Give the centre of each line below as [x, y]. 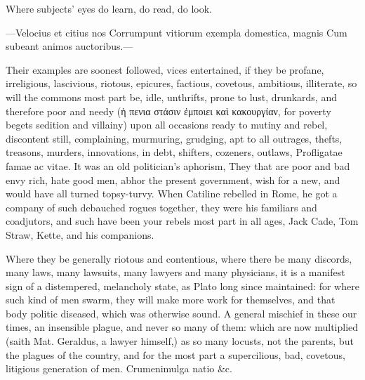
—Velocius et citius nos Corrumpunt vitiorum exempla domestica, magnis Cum [177, 32]
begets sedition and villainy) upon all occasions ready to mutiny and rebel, [167, 125]
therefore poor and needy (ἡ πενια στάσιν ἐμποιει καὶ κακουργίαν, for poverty [168, 111]
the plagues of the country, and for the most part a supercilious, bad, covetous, [175, 354]
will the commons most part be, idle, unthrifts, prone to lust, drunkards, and [171, 97]
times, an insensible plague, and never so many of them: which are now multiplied [182, 327]
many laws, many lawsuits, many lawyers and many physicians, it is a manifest [175, 272]
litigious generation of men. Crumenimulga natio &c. [119, 368]
